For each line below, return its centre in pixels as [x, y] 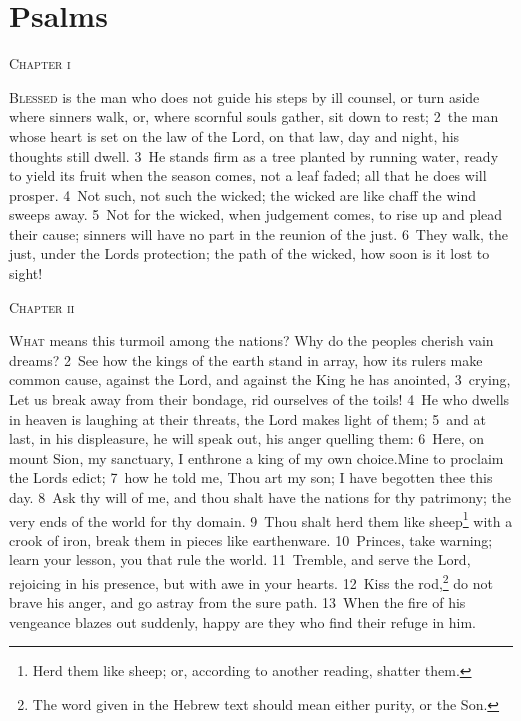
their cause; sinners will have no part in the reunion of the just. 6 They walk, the [259, 233]
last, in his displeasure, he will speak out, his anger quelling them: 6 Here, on [247, 438]
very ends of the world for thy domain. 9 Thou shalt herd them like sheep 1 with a [261, 519]
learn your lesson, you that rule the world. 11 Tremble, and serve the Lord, [240, 559]
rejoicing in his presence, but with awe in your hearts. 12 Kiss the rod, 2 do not [251, 581]
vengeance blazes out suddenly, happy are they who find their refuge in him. [242, 621]
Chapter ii [42, 306]
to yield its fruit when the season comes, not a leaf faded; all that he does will [248, 175]
